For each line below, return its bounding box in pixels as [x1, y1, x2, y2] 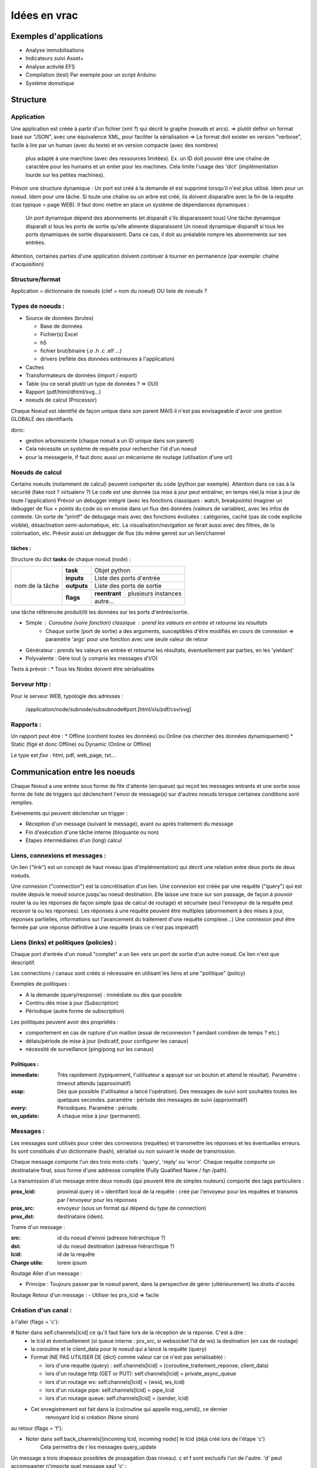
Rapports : [11, 720, 42, 728]
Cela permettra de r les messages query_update [40, 1443, 157, 1450]
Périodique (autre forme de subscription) [25, 1008, 124, 1015]
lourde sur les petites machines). [25, 171, 105, 179]
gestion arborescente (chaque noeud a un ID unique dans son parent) [25, 437, 194, 444]
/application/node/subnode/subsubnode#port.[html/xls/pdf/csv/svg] [25, 705, 191, 713]
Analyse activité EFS [25, 63, 75, 70]
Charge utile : [11, 1259, 43, 1266]
